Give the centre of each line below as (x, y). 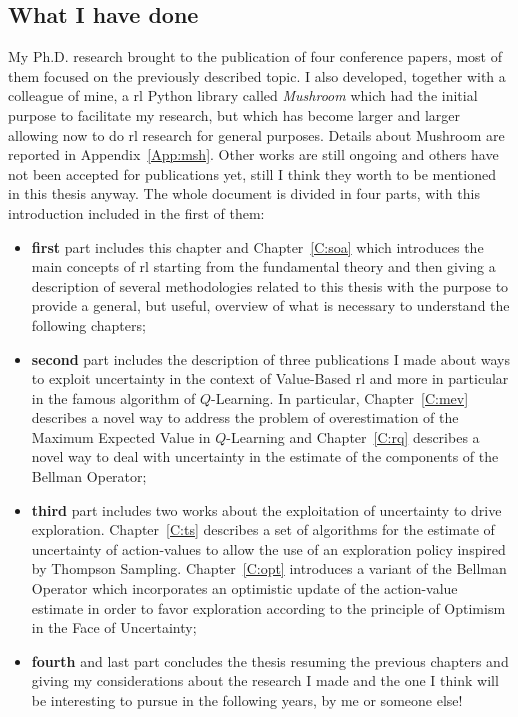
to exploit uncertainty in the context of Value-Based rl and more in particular (270, 378)
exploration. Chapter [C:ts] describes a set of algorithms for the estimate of (263, 529)
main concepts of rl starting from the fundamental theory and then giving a (263, 266)
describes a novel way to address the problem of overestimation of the (245, 417)
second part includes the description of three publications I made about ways (270, 358)
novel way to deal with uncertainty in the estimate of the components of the (265, 456)
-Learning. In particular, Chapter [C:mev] (340, 397)
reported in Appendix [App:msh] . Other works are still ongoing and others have (253, 154)
